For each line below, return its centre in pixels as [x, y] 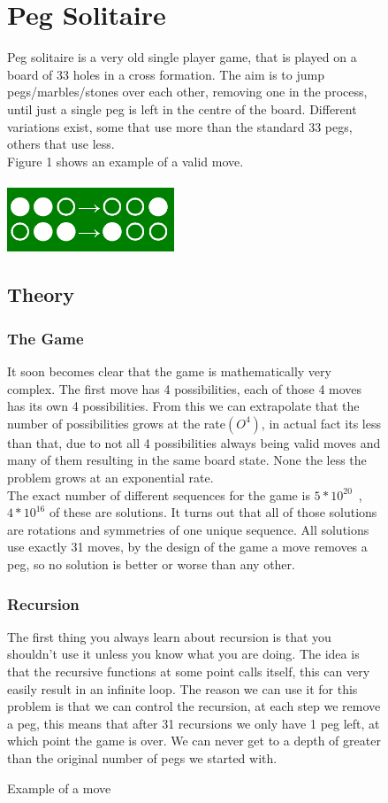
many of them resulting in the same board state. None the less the [187, 460]
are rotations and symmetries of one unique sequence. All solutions [188, 529]
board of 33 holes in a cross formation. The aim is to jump [166, 74]
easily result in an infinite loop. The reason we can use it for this [183, 688]
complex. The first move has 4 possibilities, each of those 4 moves [185, 388]
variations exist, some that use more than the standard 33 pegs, [180, 126]
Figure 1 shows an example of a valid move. [126, 161]
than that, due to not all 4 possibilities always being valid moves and [194, 442]
